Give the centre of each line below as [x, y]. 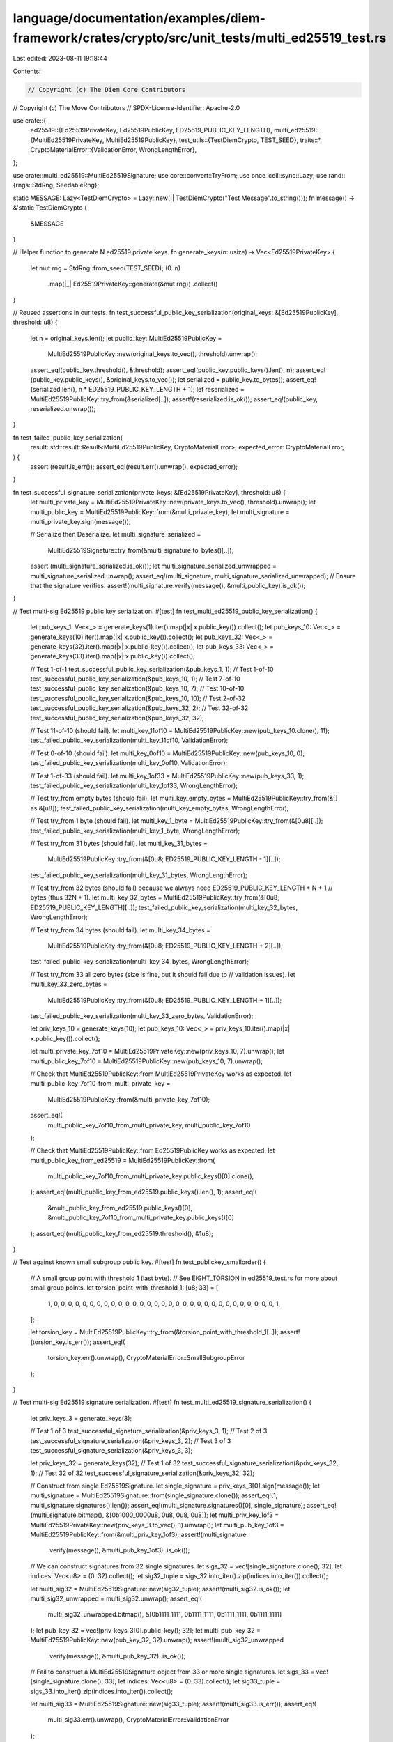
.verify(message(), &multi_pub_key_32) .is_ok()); [117, 1656]
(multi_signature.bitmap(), [67, 1515]
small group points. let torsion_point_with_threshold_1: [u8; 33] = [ [124, 1288]
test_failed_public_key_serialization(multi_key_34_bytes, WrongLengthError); [139, 962]
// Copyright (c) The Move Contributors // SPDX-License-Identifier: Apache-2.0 [126, 107]
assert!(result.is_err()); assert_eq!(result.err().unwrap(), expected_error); [134, 467]
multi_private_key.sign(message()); [81, 521]
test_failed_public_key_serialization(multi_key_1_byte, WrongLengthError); [135, 831]
